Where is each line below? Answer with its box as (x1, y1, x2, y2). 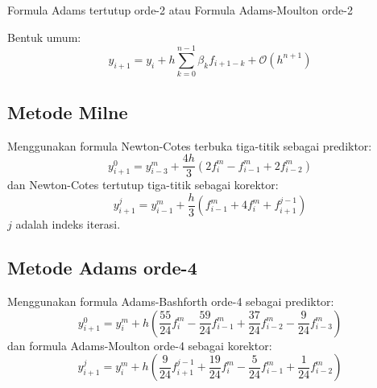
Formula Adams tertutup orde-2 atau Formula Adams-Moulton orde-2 (7, 2, 353, 18)
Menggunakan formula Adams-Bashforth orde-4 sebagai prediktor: (7, 293, 334, 310)
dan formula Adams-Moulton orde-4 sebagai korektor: (7, 336, 272, 353)
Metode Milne (7, 99, 128, 124)
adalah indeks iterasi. (15, 216, 121, 233)
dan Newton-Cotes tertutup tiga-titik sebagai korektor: (7, 176, 279, 193)
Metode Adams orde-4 (7, 255, 197, 280)
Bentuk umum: (7, 28, 81, 45)
